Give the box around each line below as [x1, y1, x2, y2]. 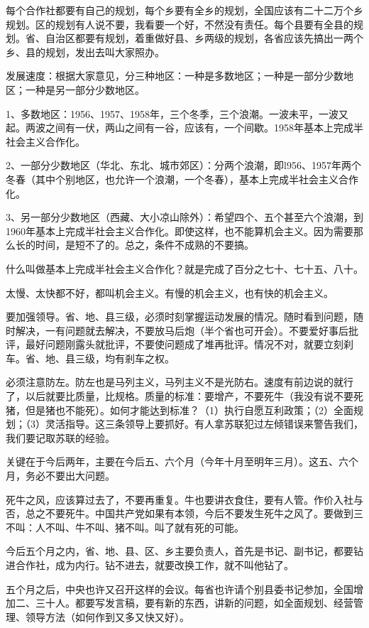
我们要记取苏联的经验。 [6, 430, 115, 445]
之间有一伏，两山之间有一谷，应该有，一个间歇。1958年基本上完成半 [45, 120, 363, 135]
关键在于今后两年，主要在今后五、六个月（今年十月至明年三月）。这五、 [6, 454, 338, 469]
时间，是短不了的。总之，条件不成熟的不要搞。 [35, 237, 254, 252]
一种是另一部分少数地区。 [25, 82, 145, 97]
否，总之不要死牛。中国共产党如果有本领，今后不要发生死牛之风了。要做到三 [6, 506, 363, 521]
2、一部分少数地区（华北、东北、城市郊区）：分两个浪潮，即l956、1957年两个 [6, 158, 361, 173]
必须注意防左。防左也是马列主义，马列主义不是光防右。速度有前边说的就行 [6, 374, 353, 389]
